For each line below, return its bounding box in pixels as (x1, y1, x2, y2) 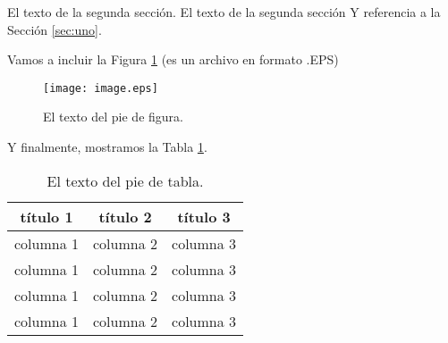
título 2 (98, 205, 152, 227)
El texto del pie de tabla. (46, 170, 204, 191)
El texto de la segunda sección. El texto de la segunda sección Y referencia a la (7, 3, 441, 21)
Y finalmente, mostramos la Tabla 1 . (7, 138, 207, 156)
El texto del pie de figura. (43, 107, 183, 126)
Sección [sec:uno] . (7, 20, 102, 38)
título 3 (177, 205, 231, 227)
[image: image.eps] (43, 81, 158, 95)
